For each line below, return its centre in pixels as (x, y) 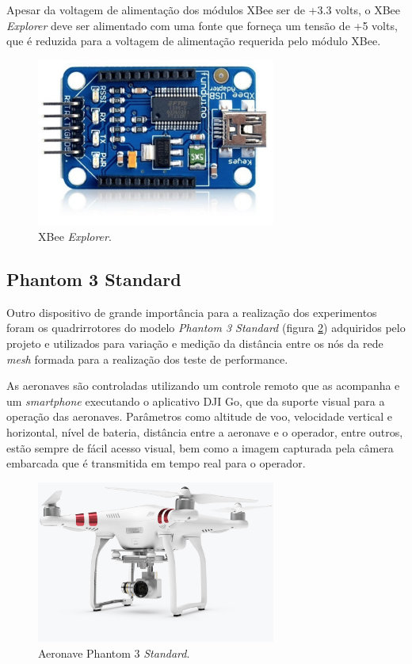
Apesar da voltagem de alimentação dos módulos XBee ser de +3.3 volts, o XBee (203, 10)
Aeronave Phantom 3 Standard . (114, 653)
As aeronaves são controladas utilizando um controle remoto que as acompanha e (203, 385)
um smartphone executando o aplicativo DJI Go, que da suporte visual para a (196, 401)
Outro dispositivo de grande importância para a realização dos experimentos (192, 312)
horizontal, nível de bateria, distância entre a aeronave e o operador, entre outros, (205, 432)
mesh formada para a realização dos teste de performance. (147, 359)
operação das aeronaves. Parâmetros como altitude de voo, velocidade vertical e (200, 416)
